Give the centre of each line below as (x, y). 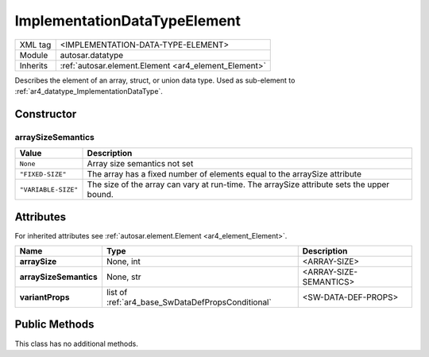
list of (117, 292)
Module (34, 55)
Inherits (33, 65)
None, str (124, 277)
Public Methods (54, 325)
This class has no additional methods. (76, 343)
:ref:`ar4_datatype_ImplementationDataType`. (89, 91)
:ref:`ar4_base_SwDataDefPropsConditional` (189, 302)
